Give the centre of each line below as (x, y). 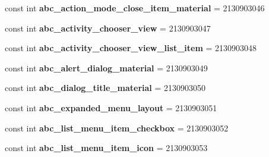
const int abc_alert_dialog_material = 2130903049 (106, 67)
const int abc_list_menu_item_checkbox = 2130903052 (117, 128)
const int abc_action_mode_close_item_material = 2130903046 (135, 8)
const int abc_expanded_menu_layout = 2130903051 (111, 107)
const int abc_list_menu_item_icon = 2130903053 (106, 148)
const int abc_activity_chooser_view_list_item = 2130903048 (131, 48)
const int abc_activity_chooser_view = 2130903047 (108, 28)
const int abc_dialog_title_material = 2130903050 (105, 88)
